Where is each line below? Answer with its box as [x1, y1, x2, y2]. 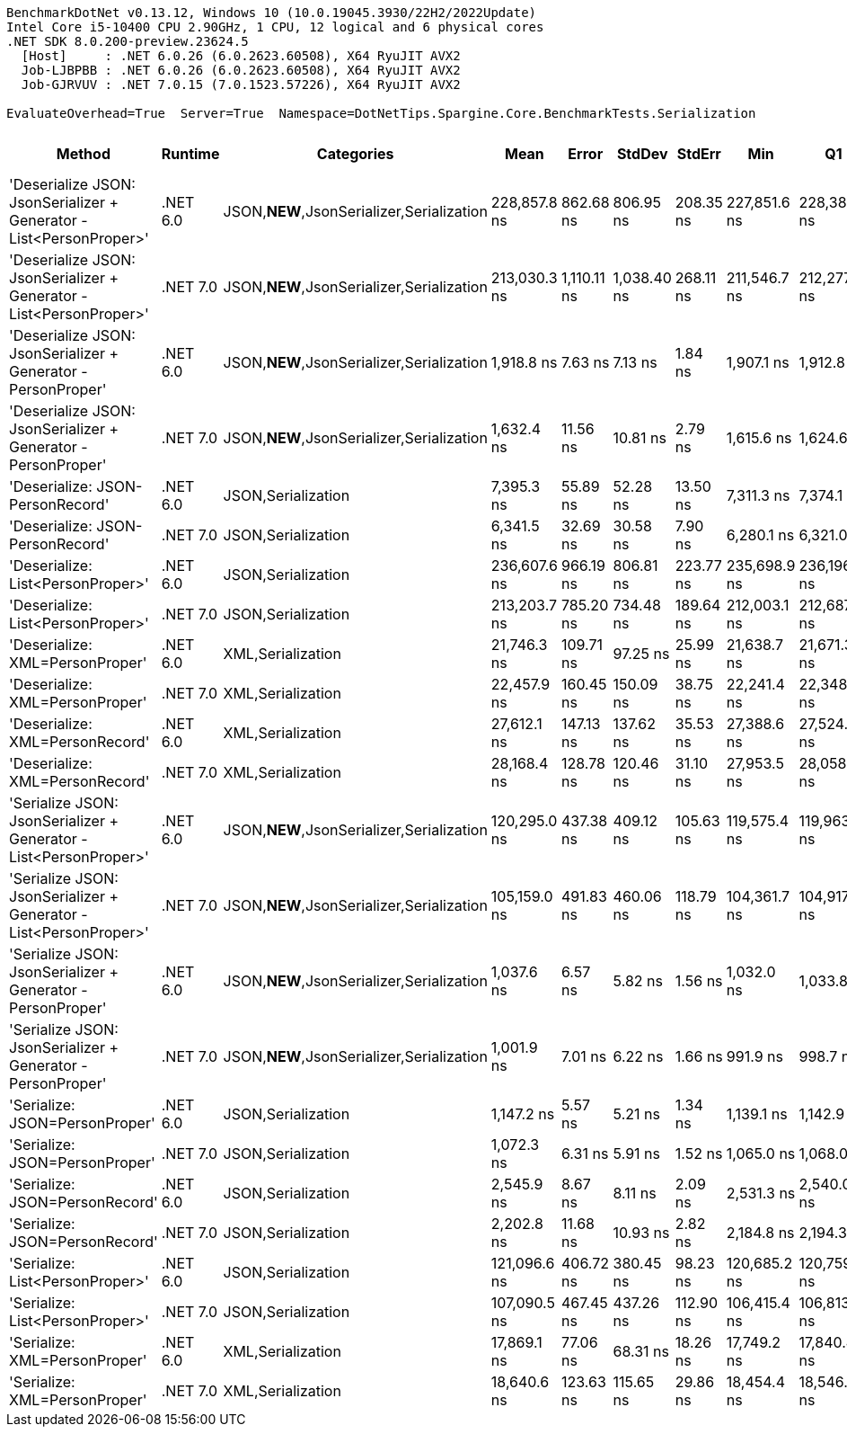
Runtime [161, 145, 220, 163]
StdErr [676, 145, 721, 163]
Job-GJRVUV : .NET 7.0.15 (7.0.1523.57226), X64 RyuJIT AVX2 [21, 77, 461, 92]
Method [56, 145, 110, 163]
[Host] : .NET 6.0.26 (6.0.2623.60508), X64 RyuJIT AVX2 [21, 49, 461, 63]
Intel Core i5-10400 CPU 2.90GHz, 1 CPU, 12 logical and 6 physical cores [6, 20, 544, 34]
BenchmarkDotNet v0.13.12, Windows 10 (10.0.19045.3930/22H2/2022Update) [6, 5, 537, 20]
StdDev [616, 145, 668, 163]
